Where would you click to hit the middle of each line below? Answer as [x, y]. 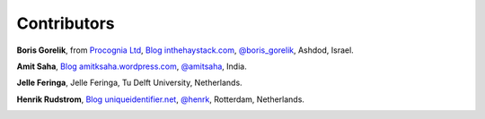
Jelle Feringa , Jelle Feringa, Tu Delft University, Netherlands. [129, 83]
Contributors [66, 23]
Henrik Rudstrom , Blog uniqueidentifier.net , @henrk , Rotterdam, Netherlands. [161, 99]
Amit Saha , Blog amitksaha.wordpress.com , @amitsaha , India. [132, 66]
